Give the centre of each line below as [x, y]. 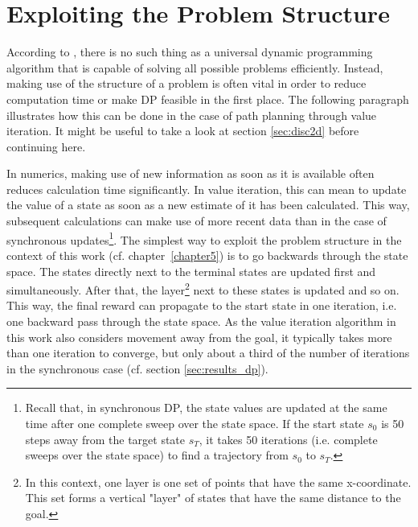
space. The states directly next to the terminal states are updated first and [191, 271]
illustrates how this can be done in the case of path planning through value [192, 115]
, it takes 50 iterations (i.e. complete [288, 439]
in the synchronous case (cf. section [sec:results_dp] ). [137, 368]
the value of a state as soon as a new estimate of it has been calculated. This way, [208, 205]
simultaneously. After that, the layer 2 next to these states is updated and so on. [203, 288]
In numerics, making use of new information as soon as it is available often [191, 173]
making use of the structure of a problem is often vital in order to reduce [186, 83]
